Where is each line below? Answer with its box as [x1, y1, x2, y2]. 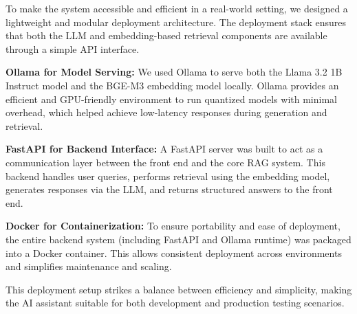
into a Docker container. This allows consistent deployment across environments [6, 245, 342, 260]
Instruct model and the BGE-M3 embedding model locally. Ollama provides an [6, 78, 339, 92]
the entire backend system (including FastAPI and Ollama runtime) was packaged [6, 232, 351, 246]
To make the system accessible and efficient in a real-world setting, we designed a [6, 1, 348, 15]
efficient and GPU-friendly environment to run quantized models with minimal [6, 91, 337, 106]
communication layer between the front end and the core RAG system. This [6, 155, 325, 169]
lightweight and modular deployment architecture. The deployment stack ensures [6, 14, 347, 29]
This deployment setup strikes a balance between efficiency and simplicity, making [6, 282, 352, 296]
